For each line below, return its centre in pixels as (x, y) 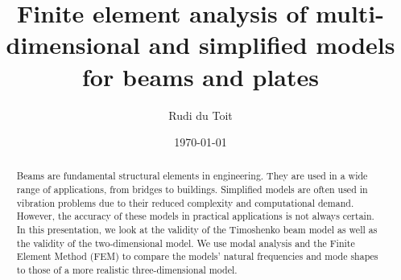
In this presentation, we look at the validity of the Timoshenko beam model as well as (197, 230)
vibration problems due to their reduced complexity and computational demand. (185, 202)
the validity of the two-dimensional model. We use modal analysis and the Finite (186, 243)
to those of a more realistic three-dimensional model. (127, 270)
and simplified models (272, 45)
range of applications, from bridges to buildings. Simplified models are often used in (192, 189)
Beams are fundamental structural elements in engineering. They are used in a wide (192, 176)
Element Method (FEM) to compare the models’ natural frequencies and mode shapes (197, 256)
